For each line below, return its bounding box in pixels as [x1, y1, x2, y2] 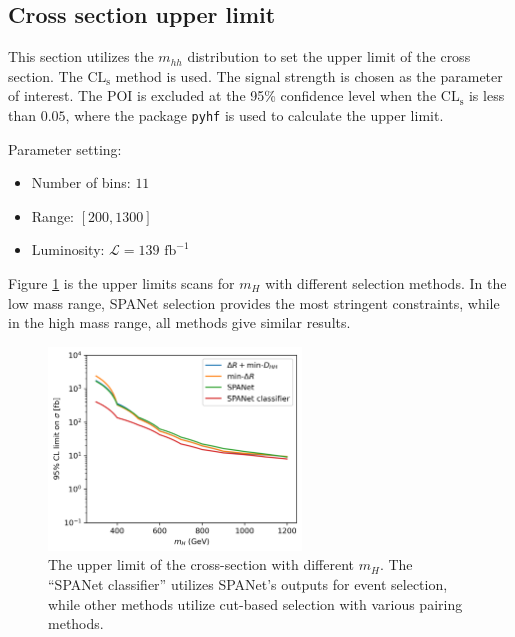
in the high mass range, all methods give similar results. [8, 312, 351, 333]
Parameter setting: [8, 138, 122, 159]
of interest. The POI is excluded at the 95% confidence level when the [8, 85, 437, 106]
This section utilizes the [8, 46, 154, 67]
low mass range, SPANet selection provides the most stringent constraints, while [8, 292, 500, 313]
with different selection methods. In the [265, 273, 507, 294]
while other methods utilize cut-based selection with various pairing [48, 593, 463, 614]
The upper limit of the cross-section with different [48, 554, 354, 575]
